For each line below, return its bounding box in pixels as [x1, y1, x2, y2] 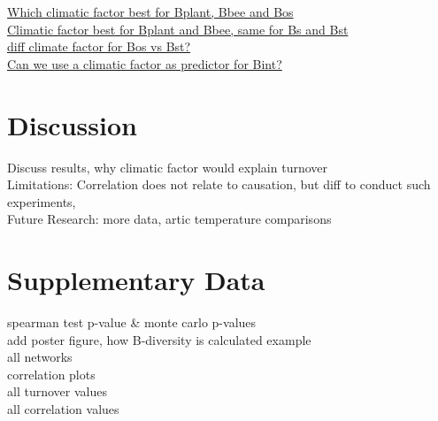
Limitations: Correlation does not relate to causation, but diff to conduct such [7, 175, 431, 194]
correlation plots [7, 364, 96, 383]
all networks [7, 348, 73, 366]
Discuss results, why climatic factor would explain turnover [7, 157, 328, 176]
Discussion [7, 106, 137, 142]
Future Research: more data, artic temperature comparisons [7, 210, 332, 228]
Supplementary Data [7, 262, 265, 298]
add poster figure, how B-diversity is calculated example [7, 330, 311, 348]
